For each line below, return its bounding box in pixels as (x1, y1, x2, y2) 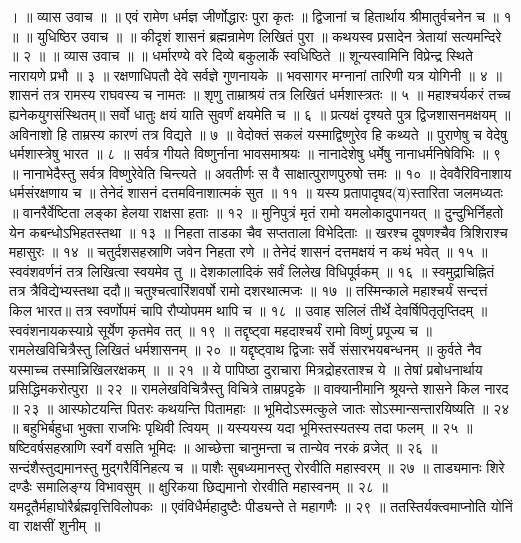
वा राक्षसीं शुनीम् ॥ (9, 515, 101, 536)
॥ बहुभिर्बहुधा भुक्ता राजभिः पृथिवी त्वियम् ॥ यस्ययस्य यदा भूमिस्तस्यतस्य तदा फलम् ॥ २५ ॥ (9, 417, 473, 438)
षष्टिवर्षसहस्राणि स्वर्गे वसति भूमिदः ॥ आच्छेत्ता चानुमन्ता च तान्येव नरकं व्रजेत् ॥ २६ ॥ (9, 437, 438, 458)
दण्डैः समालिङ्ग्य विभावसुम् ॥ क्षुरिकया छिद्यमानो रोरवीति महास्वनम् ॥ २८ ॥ (9, 476, 388, 497)
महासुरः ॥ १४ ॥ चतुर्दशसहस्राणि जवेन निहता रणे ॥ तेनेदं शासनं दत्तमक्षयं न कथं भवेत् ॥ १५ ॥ (9, 241, 488, 262)
